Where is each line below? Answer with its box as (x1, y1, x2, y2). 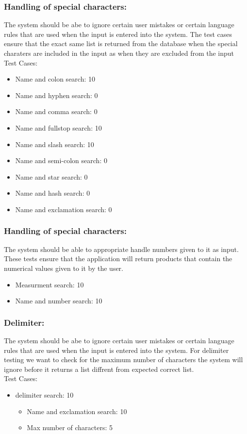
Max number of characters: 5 (27, 422, 113, 433)
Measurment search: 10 (15, 279, 84, 289)
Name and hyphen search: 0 (15, 90, 98, 100)
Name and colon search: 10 (15, 74, 96, 84)
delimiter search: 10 (15, 389, 74, 400)
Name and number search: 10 (15, 296, 102, 306)
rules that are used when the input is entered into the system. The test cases (4, 29, 232, 39)
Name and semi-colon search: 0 (15, 155, 107, 166)
